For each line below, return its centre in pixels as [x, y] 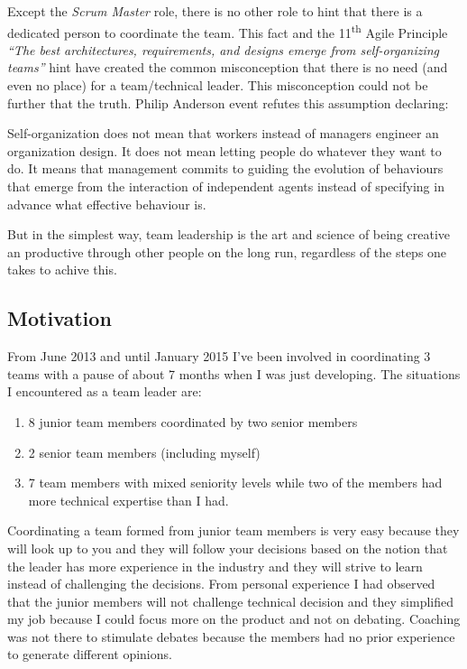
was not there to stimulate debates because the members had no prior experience [231, 636]
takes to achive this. [62, 269]
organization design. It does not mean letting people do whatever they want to [224, 150]
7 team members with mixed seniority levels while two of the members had [235, 483]
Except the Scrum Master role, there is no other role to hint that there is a [215, 11]
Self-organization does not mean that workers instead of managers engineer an [223, 133]
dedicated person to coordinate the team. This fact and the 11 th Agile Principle [228, 31]
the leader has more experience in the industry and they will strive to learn [215, 566]
